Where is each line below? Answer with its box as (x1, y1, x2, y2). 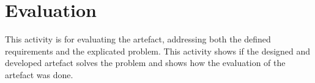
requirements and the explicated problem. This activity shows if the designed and (5, 44, 311, 57)
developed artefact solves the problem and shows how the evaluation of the (5, 56, 286, 69)
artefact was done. (5, 68, 73, 81)
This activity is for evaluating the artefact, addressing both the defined (5, 33, 271, 45)
